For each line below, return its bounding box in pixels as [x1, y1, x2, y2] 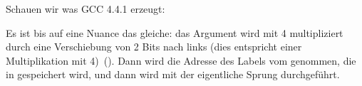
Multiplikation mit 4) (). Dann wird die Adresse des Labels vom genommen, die [6, 53, 356, 68]
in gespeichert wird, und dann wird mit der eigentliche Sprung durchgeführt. [6, 67, 340, 82]
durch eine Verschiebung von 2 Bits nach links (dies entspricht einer [6, 39, 302, 54]
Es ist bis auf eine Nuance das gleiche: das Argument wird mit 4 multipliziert [6, 25, 343, 40]
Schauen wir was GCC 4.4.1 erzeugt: [6, 1, 165, 16]
